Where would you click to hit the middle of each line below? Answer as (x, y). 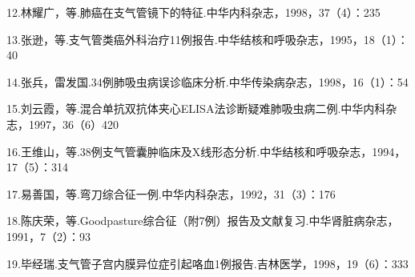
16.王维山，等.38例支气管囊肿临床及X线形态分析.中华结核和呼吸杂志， (189, 151)
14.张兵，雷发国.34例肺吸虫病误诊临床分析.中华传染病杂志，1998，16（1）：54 (207, 81)
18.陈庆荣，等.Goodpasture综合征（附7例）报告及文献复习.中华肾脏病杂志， (203, 221)
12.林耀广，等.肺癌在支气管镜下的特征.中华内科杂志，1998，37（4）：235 (193, 12)
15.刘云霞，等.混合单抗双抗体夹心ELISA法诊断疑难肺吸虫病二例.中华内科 (196, 108)
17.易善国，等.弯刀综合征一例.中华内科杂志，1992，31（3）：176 (171, 193)
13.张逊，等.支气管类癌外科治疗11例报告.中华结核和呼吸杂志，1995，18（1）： (207, 39)
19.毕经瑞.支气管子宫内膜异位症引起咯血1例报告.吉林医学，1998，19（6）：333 (207, 263)
